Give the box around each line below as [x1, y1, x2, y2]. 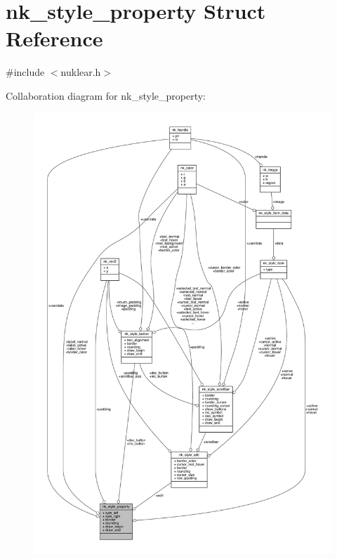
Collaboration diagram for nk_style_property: [6, 88, 206, 103]
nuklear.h [60, 65, 101, 79]
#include [6, 65, 45, 79]
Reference [6, 24, 103, 53]
